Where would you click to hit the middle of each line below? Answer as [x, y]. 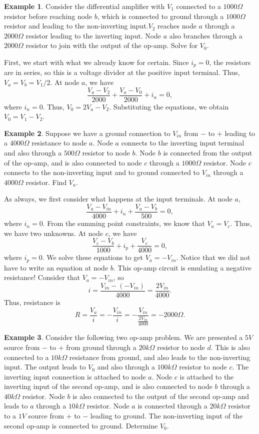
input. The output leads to [45, 367]
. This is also [230, 347]
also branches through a [206, 35]
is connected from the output [208, 153]
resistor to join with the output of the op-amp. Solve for [112, 45]
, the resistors [230, 62]
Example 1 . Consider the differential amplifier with [84, 6]
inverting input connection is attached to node [75, 376]
